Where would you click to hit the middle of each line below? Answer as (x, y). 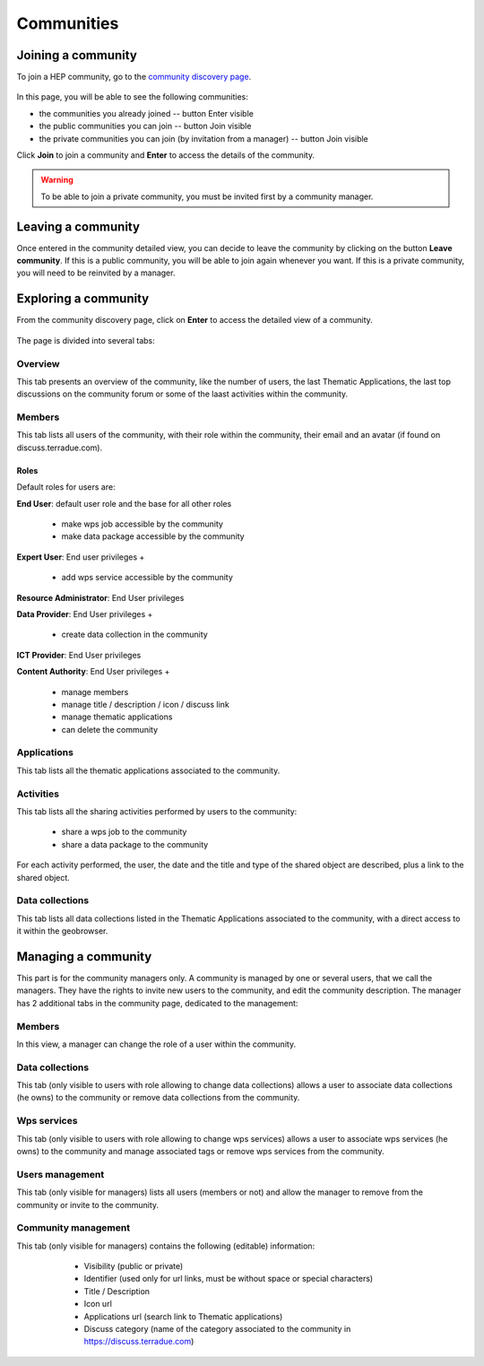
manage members (95, 692)
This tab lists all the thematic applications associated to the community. (148, 770)
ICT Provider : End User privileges (79, 655)
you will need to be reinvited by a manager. (96, 273)
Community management (73, 1228)
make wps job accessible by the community (143, 524)
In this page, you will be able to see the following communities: (132, 97)
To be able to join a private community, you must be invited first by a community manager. (207, 196)
